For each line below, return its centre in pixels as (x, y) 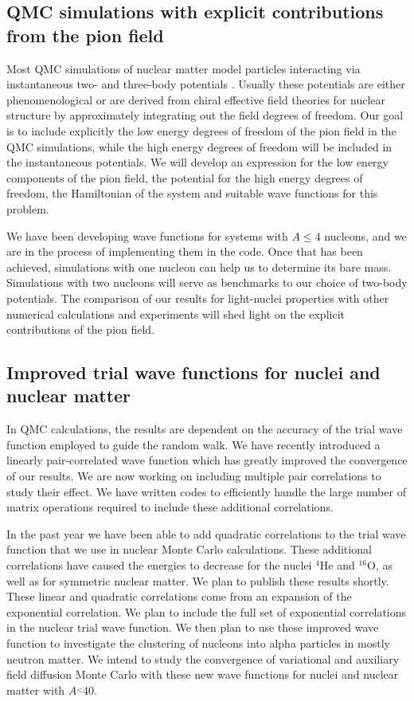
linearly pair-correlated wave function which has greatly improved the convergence (207, 460)
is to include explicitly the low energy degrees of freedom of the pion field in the (201, 130)
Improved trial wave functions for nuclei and (193, 372)
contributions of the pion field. (81, 329)
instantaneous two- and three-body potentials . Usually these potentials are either (206, 84)
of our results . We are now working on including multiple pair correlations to (194, 476)
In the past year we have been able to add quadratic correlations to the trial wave (206, 533)
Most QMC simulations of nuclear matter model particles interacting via (184, 68)
